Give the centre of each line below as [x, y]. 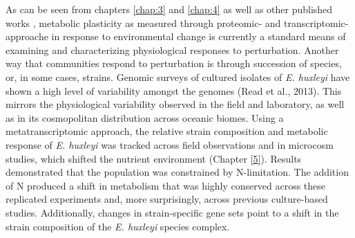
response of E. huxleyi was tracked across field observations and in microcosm [170, 144]
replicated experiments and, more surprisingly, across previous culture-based [167, 199]
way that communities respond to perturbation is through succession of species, [174, 63]
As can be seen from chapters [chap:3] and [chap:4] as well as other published [169, 9]
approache [27, 36]
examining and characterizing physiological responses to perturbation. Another [172, 49]
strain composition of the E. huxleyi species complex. [118, 226]
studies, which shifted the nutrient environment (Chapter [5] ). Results [154, 158]
